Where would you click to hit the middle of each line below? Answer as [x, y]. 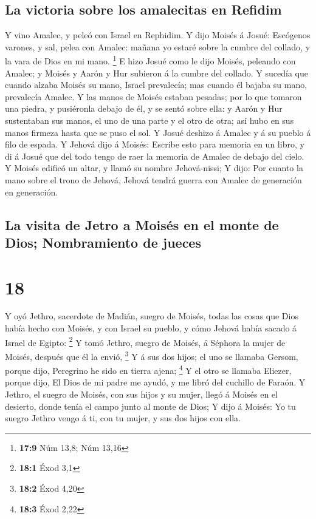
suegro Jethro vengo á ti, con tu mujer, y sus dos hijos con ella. [123, 418]
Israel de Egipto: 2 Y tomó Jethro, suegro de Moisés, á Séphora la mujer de [145, 341]
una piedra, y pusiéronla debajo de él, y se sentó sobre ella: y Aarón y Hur [144, 108]
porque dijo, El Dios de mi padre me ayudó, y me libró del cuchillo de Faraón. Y [155, 382]
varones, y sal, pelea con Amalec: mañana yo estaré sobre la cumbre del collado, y [158, 46]
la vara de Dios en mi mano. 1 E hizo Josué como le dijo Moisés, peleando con [150, 60]
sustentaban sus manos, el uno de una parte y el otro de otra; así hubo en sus [149, 120]
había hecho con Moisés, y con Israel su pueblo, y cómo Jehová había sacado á [151, 328]
